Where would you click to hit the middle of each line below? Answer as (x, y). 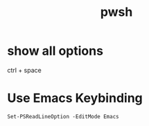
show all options (55, 51)
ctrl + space (24, 70)
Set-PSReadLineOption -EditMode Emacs (63, 116)
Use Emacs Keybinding (75, 98)
